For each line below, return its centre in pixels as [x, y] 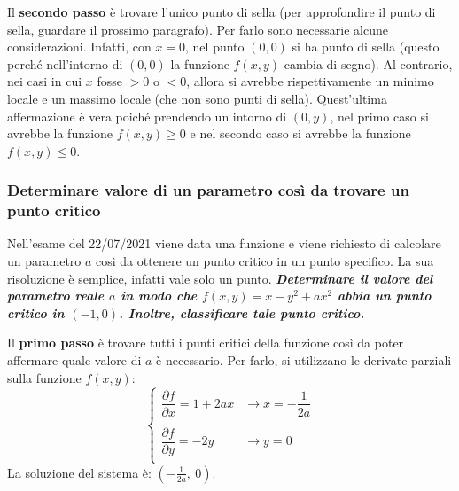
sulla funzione [44, 377]
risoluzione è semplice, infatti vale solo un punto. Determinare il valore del [220, 278]
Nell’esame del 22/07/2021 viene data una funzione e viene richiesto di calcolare [224, 243]
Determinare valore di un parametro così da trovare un [208, 190]
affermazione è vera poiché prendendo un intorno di [147, 116]
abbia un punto [384, 296]
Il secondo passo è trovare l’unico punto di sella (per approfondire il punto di [222, 12]
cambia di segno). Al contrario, [368, 63]
